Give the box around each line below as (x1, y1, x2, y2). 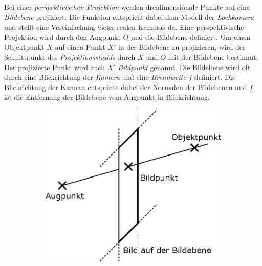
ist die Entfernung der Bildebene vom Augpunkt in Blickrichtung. (4, 92, 210, 102)
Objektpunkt (4, 41, 45, 52)
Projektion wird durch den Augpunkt (4, 31, 121, 42)
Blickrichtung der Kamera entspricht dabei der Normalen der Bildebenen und (4, 81, 247, 92)
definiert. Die (194, 72, 235, 82)
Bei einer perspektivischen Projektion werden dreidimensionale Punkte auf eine (4, 2, 250, 12)
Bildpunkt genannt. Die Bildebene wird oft (118, 61, 251, 72)
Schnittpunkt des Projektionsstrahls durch (4, 51, 136, 62)
